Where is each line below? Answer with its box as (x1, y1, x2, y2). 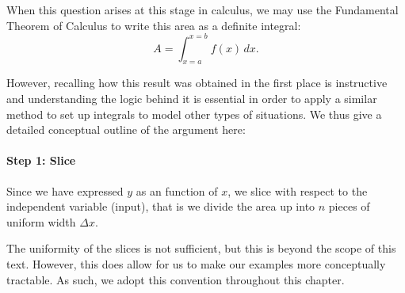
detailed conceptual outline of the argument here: (6, 121, 246, 138)
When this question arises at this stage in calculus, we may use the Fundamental (6, 2, 399, 17)
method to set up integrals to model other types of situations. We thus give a (6, 105, 382, 122)
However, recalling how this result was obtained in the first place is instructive (6, 74, 388, 91)
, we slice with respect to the (227, 182, 368, 199)
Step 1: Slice (6, 152, 76, 169)
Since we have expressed (6, 182, 124, 199)
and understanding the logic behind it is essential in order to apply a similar (6, 90, 377, 107)
